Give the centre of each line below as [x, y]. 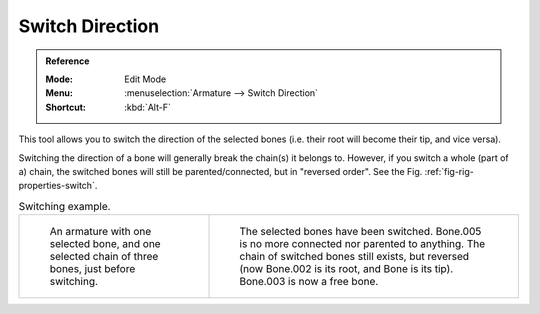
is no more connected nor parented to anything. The [362, 244]
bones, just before [92, 269]
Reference [67, 61]
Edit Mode [145, 79]
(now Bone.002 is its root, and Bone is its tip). [346, 269]
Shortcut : [66, 107]
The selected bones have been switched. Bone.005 [360, 232]
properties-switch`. [58, 186]
